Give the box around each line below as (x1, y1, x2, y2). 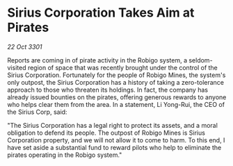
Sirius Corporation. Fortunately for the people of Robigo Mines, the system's (7, 71, 226, 79)
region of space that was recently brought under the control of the (27, 63, 218, 72)
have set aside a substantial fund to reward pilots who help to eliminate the (7, 143, 222, 151)
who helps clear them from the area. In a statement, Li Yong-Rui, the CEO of (7, 100, 225, 108)
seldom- (188, 56, 214, 64)
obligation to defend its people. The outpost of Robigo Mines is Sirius (7, 128, 205, 137)
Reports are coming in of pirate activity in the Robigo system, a (7, 56, 188, 64)
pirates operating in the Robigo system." (7, 151, 122, 159)
